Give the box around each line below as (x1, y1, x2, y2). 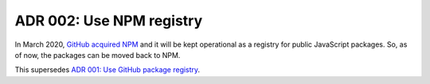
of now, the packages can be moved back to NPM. (14, 50, 181, 59)
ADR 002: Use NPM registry (14, 12, 203, 29)
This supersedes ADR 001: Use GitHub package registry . (14, 65, 201, 74)
